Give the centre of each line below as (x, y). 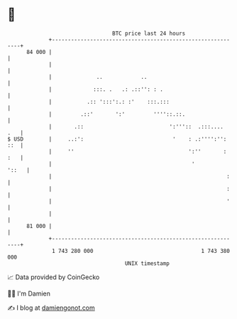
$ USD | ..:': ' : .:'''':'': (117, 139)
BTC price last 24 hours (149, 33)
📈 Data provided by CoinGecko (54, 277)
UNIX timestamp (147, 263)
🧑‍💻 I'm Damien (29, 293)
